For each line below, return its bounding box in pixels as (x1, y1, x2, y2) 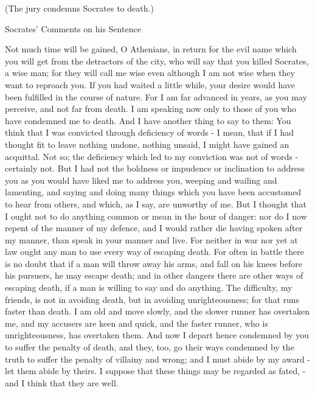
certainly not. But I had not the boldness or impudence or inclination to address (5, 162, 305, 175)
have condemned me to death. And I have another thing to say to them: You (5, 114, 291, 127)
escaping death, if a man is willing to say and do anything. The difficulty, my (5, 281, 292, 294)
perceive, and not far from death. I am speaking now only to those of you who (5, 102, 296, 115)
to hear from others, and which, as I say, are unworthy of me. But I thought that (5, 197, 307, 210)
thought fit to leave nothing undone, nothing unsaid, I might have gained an (5, 137, 289, 150)
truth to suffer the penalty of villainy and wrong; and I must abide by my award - (5, 352, 310, 365)
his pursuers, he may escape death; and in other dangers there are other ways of (5, 269, 303, 282)
